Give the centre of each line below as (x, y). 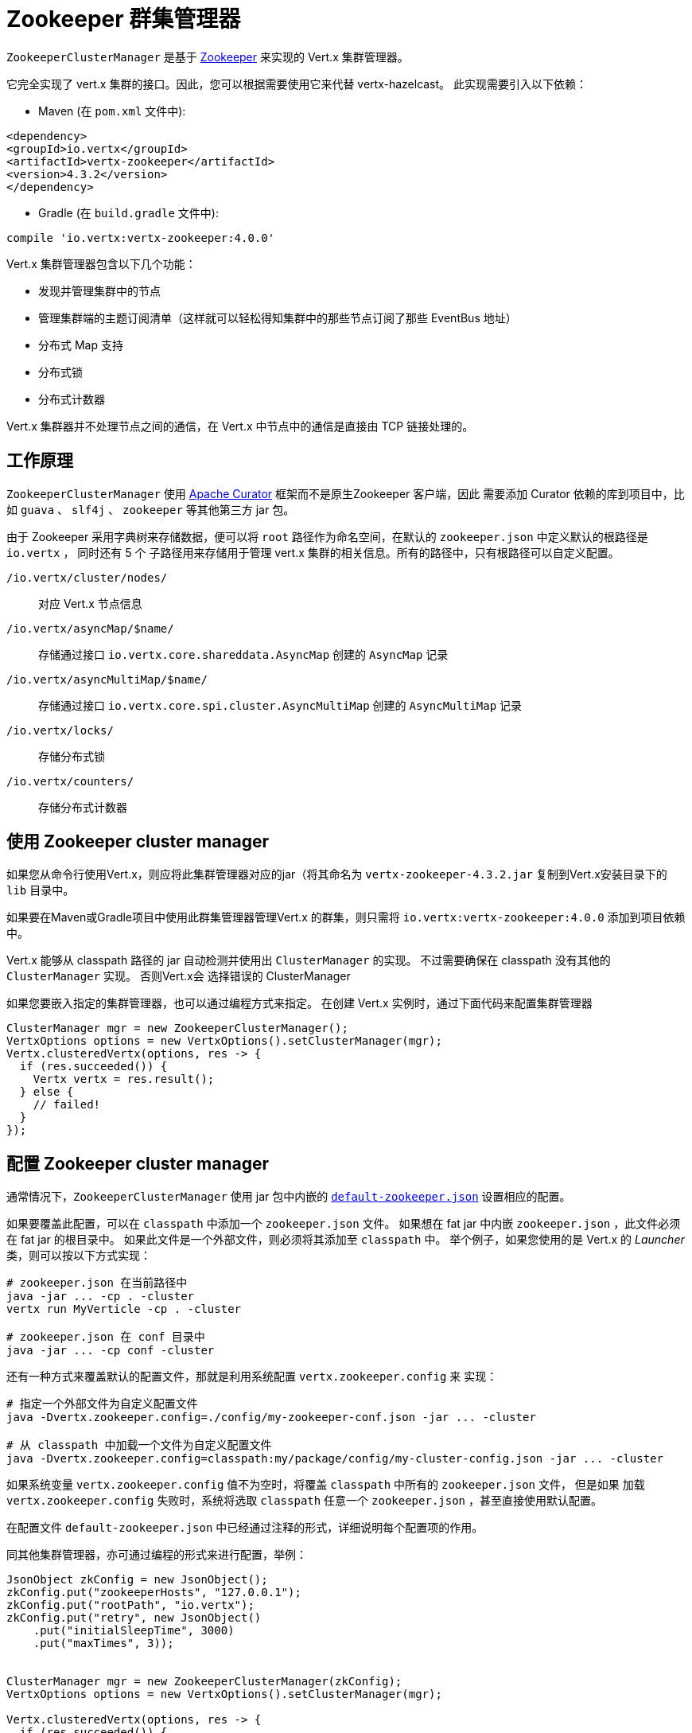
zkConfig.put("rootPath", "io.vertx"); (130, 1605)
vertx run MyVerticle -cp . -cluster (124, 1309)
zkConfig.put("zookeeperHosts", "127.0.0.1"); (154, 1593)
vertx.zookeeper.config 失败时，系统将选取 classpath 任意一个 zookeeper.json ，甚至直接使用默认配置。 (304, 1501)
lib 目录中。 (41, 890)
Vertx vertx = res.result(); (124, 1079)
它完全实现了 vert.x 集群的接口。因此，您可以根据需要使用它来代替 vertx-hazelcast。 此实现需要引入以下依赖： (297, 84)
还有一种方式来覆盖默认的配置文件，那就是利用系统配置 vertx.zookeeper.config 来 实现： (252, 1377)
